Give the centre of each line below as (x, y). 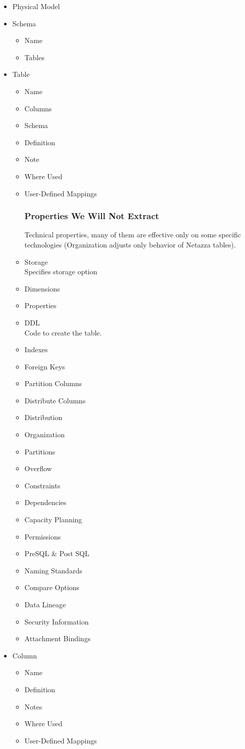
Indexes (36, 349)
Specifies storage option (61, 272)
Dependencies (45, 502)
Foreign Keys (45, 366)
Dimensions (42, 288)
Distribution (43, 417)
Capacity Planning (53, 519)
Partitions (40, 451)
